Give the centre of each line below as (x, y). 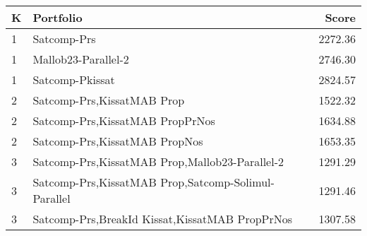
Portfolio (58, 17)
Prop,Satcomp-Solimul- (217, 182)
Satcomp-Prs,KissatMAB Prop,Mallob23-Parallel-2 (158, 161)
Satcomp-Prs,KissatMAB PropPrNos (124, 120)
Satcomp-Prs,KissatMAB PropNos (118, 141)
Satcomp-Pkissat (74, 79)
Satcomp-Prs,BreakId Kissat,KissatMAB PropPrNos (163, 219)
